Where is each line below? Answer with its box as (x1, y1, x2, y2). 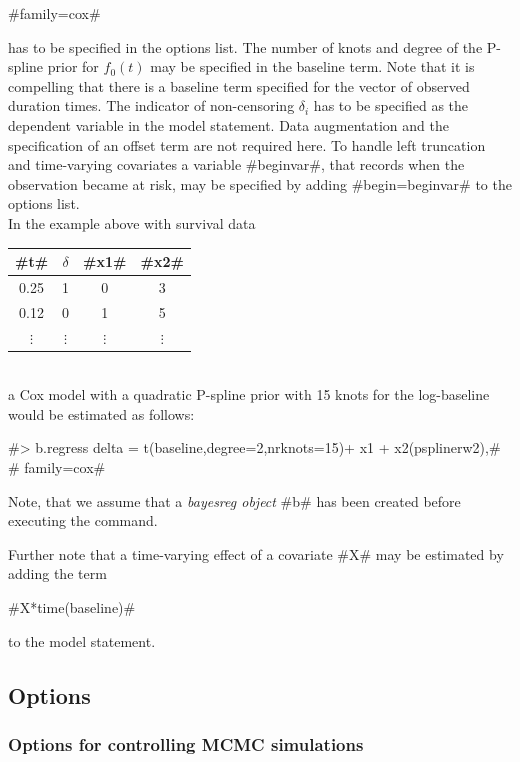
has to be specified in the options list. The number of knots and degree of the (8, 36, 483, 57)
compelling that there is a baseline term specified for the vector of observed (8, 75, 470, 96)
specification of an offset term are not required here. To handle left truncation (8, 134, 486, 155)
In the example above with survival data (8, 212, 256, 233)
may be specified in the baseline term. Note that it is (150, 56, 475, 77)
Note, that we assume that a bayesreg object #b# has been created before (8, 490, 461, 511)
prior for (47, 56, 99, 77)
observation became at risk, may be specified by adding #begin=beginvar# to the (8, 173, 512, 194)
